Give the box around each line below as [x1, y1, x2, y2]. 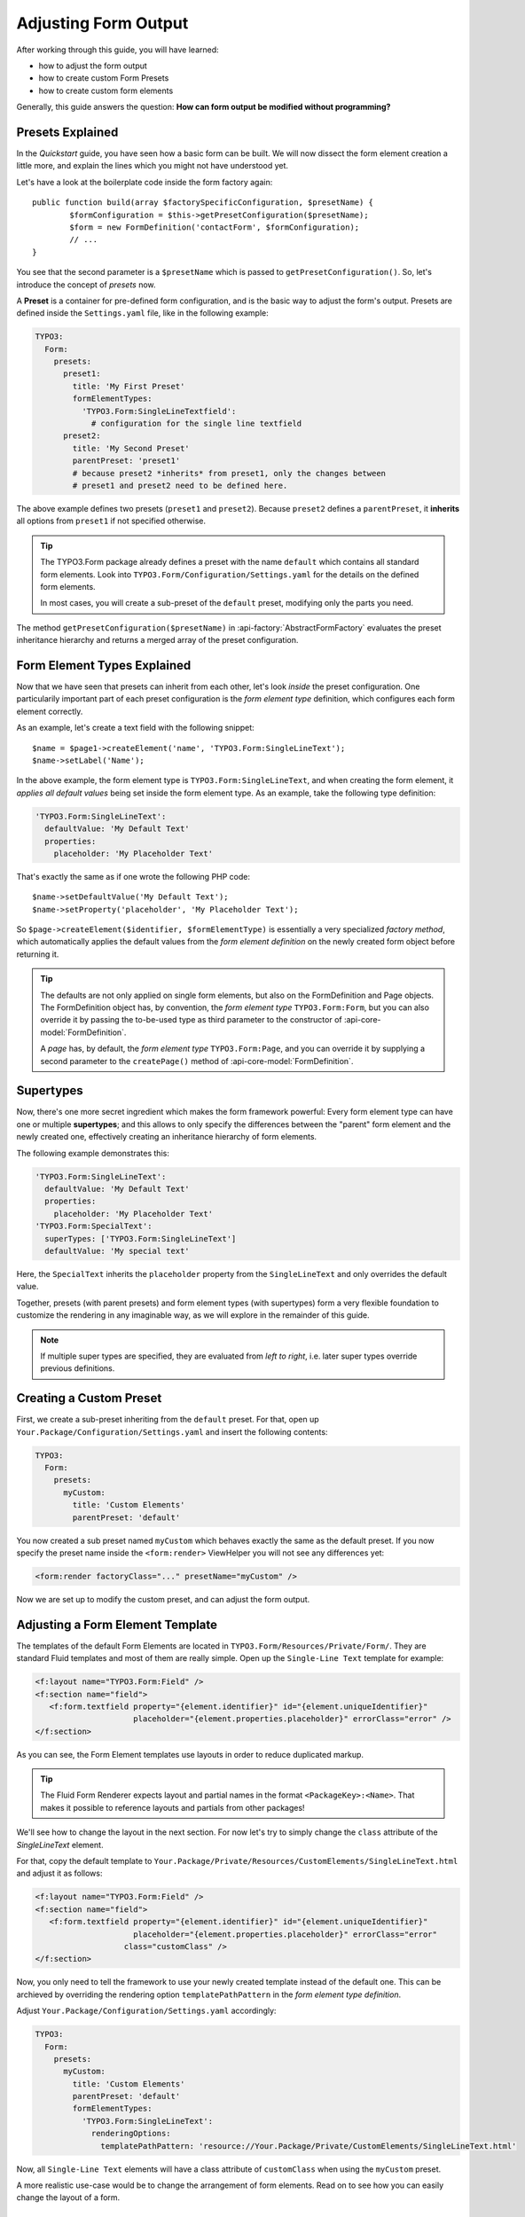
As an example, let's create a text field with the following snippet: [16, 723, 255, 733]
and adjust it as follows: [16, 1868, 103, 1879]
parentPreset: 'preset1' [72, 456, 181, 466]
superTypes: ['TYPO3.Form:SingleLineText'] [44, 1234, 237, 1243]
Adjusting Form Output [16, 13, 189, 33]
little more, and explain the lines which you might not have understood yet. [16, 161, 288, 171]
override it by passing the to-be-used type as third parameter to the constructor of [40, 1014, 342, 1025]
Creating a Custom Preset [16, 1391, 162, 1406]
